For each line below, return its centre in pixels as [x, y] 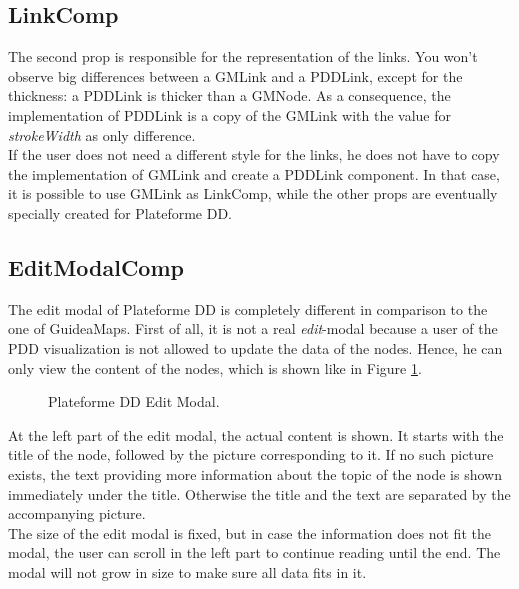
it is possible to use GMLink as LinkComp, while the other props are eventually [253, 193]
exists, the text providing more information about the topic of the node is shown [255, 473]
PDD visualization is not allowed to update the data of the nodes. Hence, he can [255, 347]
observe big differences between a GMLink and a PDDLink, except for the [235, 75]
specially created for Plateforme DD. [120, 212]
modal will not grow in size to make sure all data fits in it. [187, 571]
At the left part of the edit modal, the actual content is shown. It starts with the [256, 434]
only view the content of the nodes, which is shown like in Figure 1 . [215, 367]
